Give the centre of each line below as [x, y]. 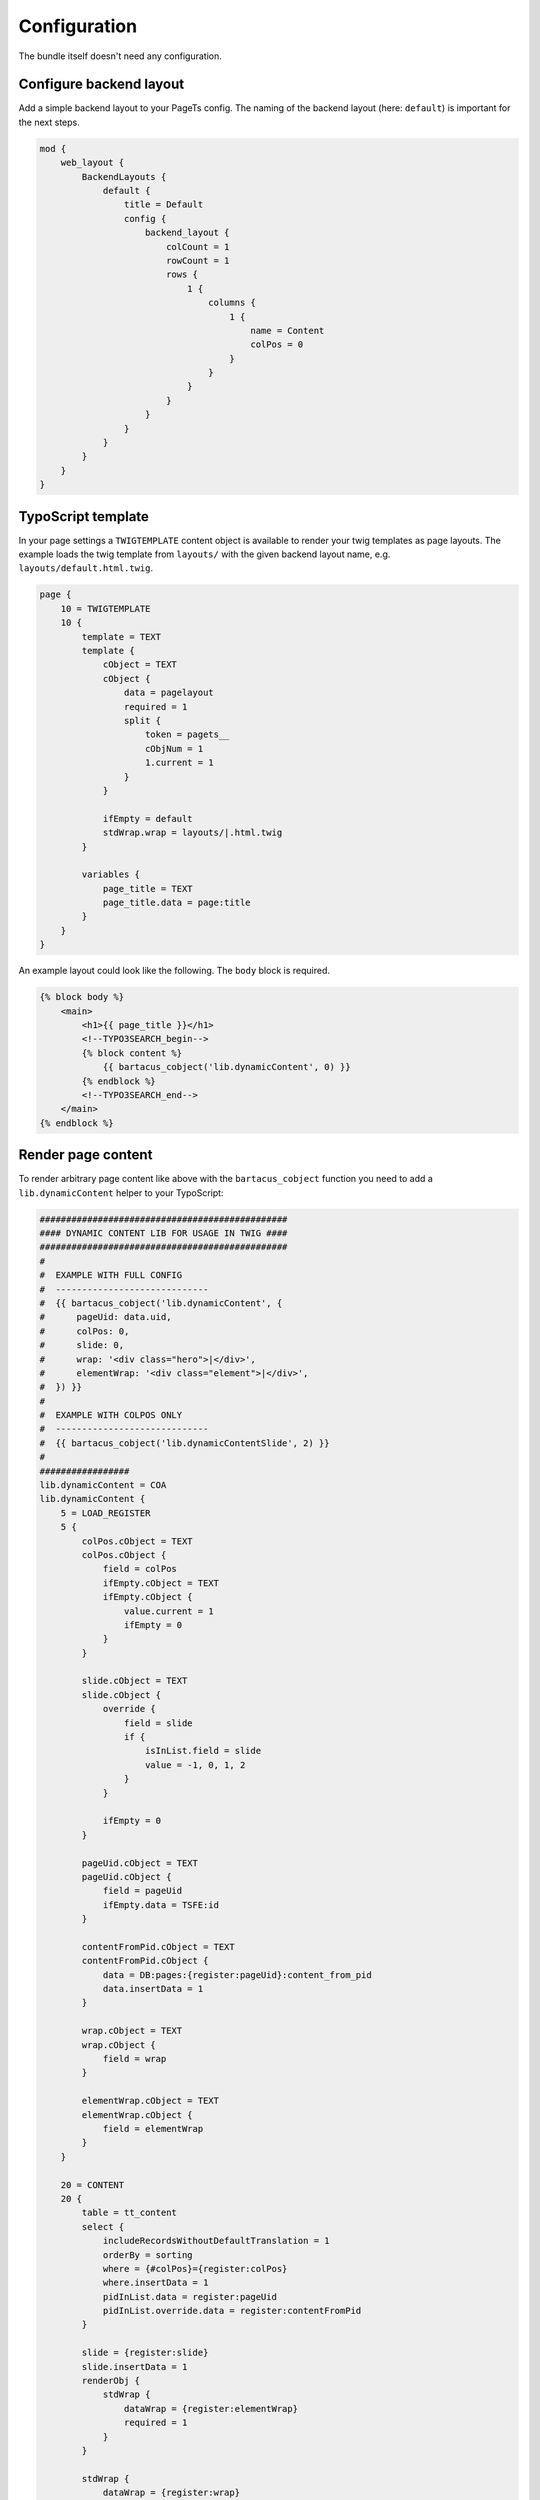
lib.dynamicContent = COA [103, 1485]
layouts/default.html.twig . [86, 568]
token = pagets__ [187, 734]
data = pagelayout [168, 693]
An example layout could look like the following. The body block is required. [174, 971]
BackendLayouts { [124, 176]
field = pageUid [142, 1891]
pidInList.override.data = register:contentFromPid [232, 2311]
